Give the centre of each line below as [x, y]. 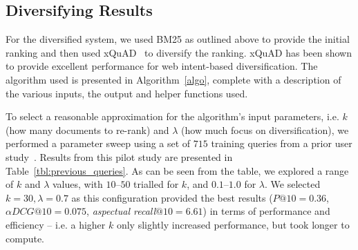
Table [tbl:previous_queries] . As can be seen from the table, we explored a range [177, 170]
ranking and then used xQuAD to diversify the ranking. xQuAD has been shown [179, 52]
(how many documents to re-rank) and [87, 129]
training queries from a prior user [282, 143]
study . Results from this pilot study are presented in [119, 156]
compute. [25, 238]
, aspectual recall [121, 211]
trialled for [156, 184]
